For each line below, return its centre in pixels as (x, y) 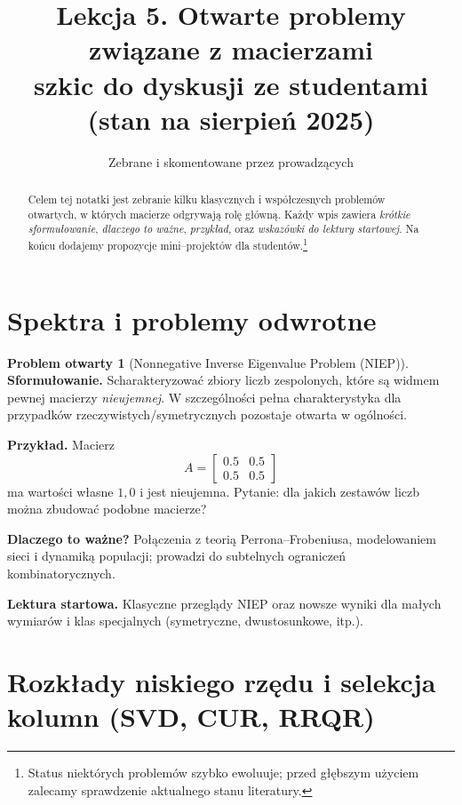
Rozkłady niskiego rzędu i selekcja (222, 681)
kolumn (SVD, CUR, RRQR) (191, 717)
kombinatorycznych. (61, 573)
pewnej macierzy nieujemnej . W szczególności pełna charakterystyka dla (204, 397)
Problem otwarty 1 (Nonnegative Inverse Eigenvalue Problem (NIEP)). (208, 362)
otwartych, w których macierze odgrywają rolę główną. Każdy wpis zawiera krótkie (219, 214)
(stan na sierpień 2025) (231, 119)
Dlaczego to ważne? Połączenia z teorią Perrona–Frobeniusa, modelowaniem (222, 538)
